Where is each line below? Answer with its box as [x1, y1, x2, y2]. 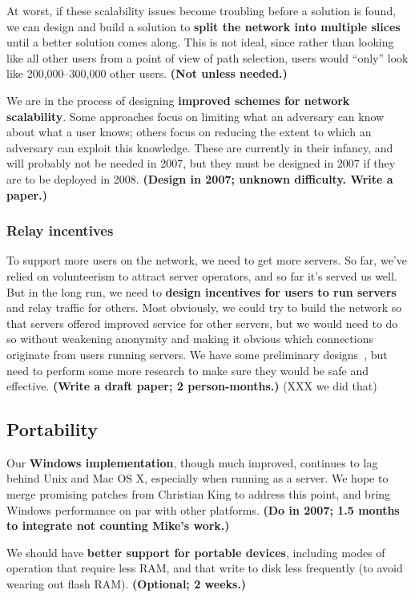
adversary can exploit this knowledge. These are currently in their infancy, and [6, 139, 393, 156]
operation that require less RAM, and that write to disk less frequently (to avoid [6, 560, 403, 576]
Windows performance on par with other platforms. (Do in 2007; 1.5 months [6, 501, 400, 518]
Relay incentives [6, 220, 114, 240]
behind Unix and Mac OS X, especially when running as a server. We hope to [6, 470, 389, 487]
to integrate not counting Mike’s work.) [6, 517, 230, 534]
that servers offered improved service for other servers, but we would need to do [6, 314, 398, 331]
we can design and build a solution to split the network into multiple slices [6, 18, 401, 34]
